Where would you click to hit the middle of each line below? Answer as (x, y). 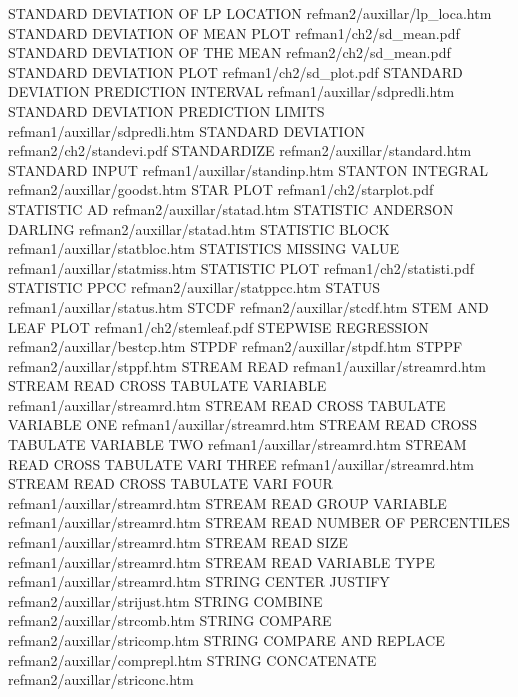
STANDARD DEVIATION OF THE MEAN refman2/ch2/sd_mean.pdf (229, 52)
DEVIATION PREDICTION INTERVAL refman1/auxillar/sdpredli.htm (231, 91)
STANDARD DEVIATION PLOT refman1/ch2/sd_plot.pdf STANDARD (235, 71)
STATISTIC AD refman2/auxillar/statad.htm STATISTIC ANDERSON (231, 208)
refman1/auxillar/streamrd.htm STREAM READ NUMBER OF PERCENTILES (259, 522)
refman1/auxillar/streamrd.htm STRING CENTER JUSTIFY (199, 581)
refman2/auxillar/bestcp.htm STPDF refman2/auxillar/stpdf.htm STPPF (235, 346)
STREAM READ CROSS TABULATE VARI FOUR (170, 483)
